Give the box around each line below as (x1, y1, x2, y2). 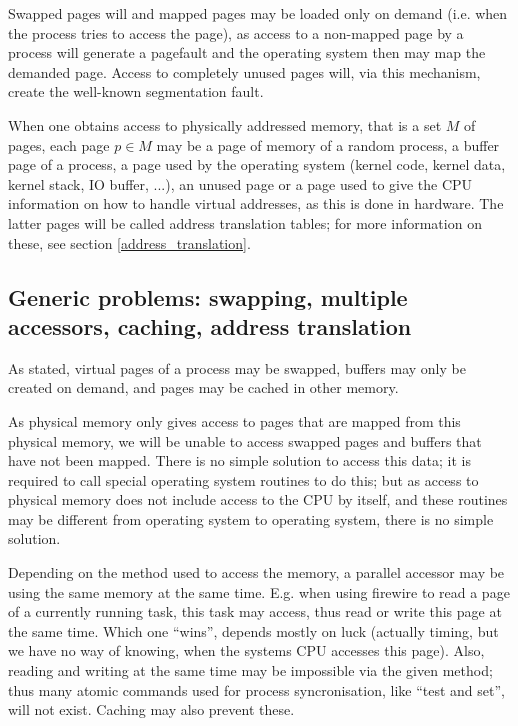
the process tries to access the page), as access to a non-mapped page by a (8, 22, 464, 43)
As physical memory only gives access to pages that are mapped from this (8, 410, 461, 431)
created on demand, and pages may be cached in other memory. (8, 377, 399, 398)
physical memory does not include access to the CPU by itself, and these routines (8, 489, 508, 510)
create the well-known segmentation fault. (8, 81, 264, 102)
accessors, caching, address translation (8, 310, 412, 341)
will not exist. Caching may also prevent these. (8, 699, 295, 720)
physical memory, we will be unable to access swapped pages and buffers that (8, 430, 482, 451)
